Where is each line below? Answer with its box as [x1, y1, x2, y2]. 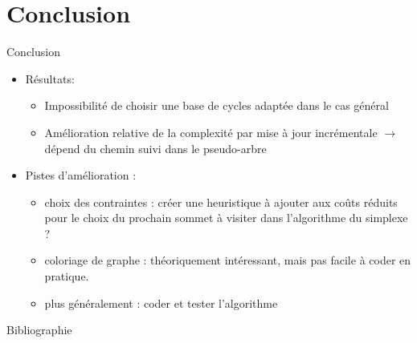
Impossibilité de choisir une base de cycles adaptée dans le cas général [44, 97, 389, 114]
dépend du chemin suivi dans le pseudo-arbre [44, 139, 267, 156]
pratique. [44, 268, 89, 284]
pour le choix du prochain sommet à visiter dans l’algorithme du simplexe [44, 209, 408, 226]
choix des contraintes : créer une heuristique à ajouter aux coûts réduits [44, 193, 398, 210]
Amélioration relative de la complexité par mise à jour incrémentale [44, 123, 378, 140]
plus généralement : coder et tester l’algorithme [44, 294, 278, 311]
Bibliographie [6, 321, 72, 338]
